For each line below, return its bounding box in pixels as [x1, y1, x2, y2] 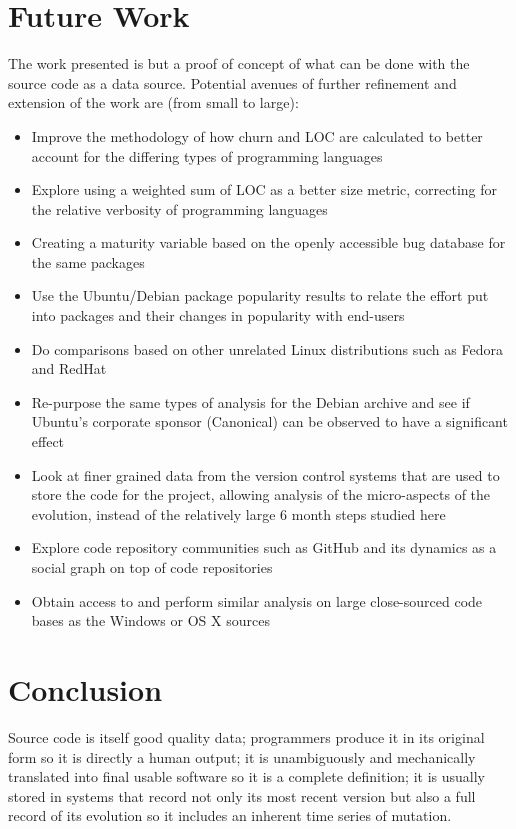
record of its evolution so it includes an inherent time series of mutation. [8, 805, 452, 826]
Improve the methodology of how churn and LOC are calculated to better [31, 125, 483, 146]
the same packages [31, 251, 145, 272]
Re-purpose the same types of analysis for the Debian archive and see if [31, 391, 470, 412]
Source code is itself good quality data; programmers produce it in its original [8, 726, 485, 747]
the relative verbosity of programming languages [31, 198, 328, 219]
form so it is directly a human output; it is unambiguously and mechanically [8, 746, 476, 767]
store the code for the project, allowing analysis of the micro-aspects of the [31, 484, 491, 505]
